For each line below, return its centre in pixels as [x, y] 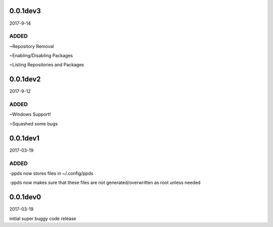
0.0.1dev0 [25, 197]
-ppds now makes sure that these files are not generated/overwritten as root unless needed [105, 183]
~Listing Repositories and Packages [47, 65]
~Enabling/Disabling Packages [41, 56]
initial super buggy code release [43, 218]
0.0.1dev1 [25, 138]
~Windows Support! [30, 114]
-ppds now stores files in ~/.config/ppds [51, 173]
